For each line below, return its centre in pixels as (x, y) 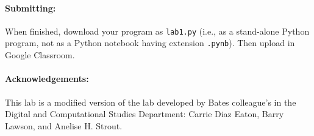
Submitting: (30, 8)
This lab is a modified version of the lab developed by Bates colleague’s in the (151, 102)
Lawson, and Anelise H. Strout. (64, 125)
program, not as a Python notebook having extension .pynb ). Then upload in (150, 43)
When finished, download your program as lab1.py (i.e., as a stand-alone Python (157, 31)
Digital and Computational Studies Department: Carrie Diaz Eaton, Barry (145, 114)
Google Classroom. (40, 55)
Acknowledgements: (47, 79)
